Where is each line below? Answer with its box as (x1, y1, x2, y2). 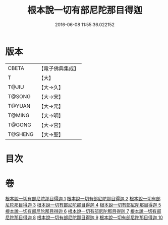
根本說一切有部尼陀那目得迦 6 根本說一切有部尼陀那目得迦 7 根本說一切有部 (5, 208, 161, 214)
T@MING (8, 112, 30, 119)
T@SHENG (8, 130, 34, 137)
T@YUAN (8, 102, 31, 109)
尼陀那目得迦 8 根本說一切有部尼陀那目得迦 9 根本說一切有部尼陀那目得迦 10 (5, 214, 163, 220)
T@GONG (8, 121, 31, 128)
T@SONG (8, 93, 31, 100)
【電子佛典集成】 (38, 65, 79, 72)
